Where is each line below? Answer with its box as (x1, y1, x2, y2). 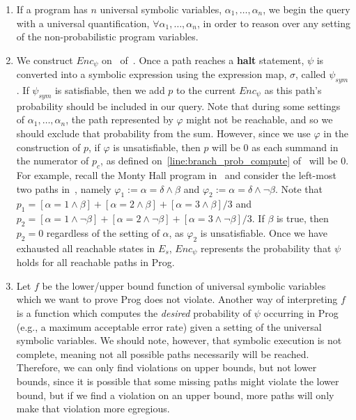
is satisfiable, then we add (54, 83, 165, 98)
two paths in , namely (16, 181, 111, 196)
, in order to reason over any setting (196, 15, 351, 30)
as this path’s (264, 83, 322, 98)
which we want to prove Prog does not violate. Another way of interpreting (16, 292, 338, 306)
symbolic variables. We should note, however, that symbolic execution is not (16, 333, 342, 348)
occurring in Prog (263, 306, 339, 320)
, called (295, 67, 326, 81)
